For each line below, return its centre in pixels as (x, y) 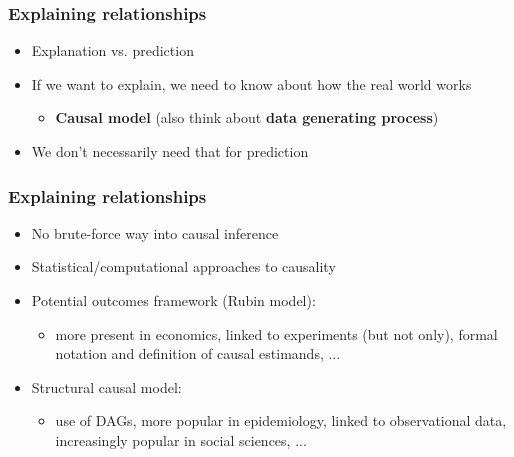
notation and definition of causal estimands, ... (198, 353)
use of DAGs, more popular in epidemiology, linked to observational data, (281, 420)
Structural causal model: (106, 386)
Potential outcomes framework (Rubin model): (173, 300)
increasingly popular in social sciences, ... (181, 439)
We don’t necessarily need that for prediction (170, 151)
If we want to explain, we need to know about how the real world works (251, 83)
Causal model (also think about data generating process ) (247, 117)
